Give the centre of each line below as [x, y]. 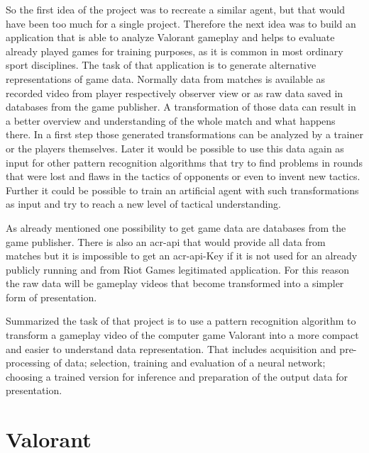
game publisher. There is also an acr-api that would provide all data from [166, 241]
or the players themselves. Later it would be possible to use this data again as [175, 148]
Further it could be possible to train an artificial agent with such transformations [182, 190]
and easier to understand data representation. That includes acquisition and [171, 348]
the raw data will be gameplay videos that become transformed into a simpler [175, 283]
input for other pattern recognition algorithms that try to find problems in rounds [184, 162]
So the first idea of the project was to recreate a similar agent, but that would [175, 9]
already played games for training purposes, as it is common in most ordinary [175, 51]
